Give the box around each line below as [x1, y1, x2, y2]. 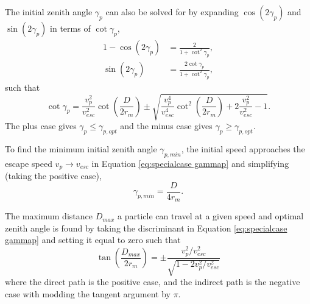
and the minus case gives [120, 119, 213, 132]
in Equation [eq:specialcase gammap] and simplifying [91, 157, 289, 169]
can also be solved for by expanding [105, 5, 239, 18]
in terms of [50, 22, 91, 34]
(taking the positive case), [5, 169, 102, 182]
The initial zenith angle [5, 5, 93, 18]
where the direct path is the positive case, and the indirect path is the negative [5, 275, 300, 288]
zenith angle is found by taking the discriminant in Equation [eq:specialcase [5, 221, 287, 234]
